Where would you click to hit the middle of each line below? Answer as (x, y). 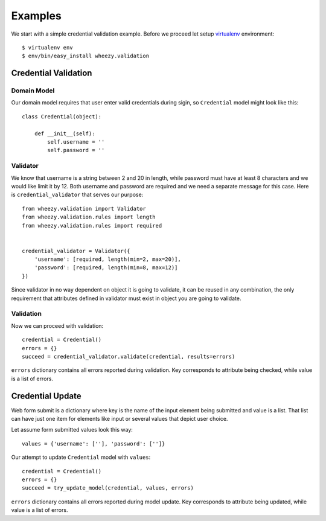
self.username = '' (76, 142)
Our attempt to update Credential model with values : (81, 457)
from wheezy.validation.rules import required (92, 225)
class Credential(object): (62, 117)
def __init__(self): (65, 133)
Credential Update (46, 396)
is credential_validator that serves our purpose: (77, 195)
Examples (36, 16)
